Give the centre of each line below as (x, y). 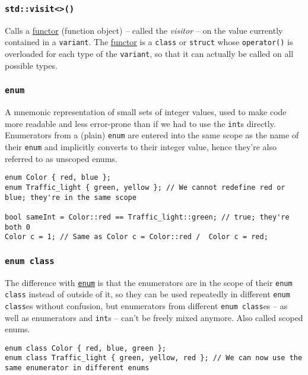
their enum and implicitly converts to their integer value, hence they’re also (141, 146)
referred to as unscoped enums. (61, 158)
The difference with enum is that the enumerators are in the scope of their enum (149, 282)
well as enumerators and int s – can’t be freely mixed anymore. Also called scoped (154, 317)
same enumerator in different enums (77, 368)
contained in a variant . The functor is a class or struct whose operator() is (149, 42)
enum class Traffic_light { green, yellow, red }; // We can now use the (154, 358)
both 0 (18, 227)
